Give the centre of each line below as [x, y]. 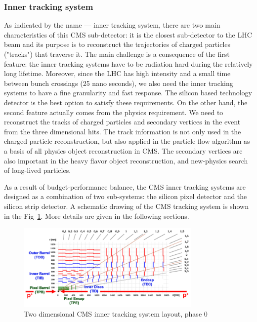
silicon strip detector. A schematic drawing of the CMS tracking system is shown [126, 206]
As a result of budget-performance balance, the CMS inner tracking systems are [125, 186]
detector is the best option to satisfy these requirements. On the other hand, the [126, 102]
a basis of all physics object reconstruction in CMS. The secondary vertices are [123, 150]
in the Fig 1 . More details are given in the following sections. [97, 216]
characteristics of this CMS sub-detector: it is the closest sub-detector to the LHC [128, 34]
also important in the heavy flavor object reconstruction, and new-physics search [126, 160]
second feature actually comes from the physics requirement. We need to [114, 112]
